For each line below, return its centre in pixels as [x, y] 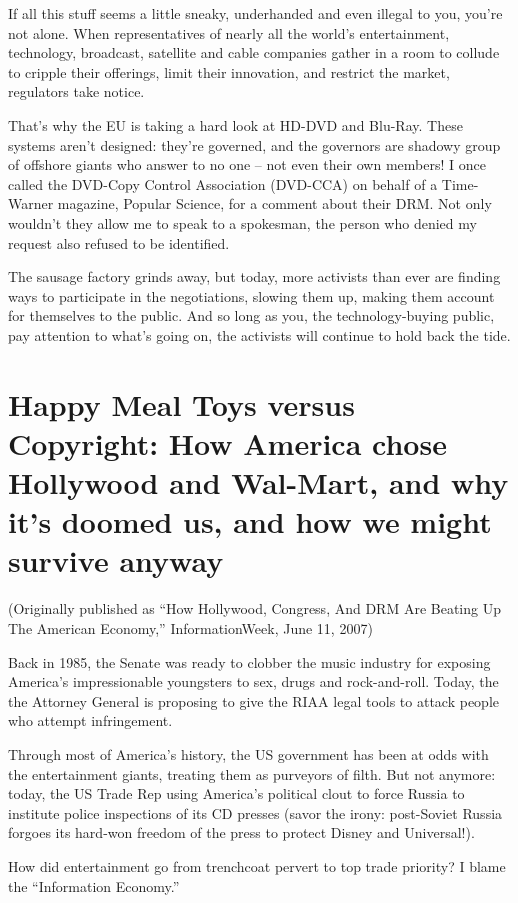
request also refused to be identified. [119, 242]
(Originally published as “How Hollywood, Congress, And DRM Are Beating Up [254, 608]
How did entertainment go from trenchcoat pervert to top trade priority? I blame [257, 865]
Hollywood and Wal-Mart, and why [258, 482]
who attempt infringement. [90, 720]
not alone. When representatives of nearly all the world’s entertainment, [229, 32]
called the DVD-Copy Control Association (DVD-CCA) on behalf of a [223, 183]
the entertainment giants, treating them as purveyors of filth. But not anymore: [252, 773]
